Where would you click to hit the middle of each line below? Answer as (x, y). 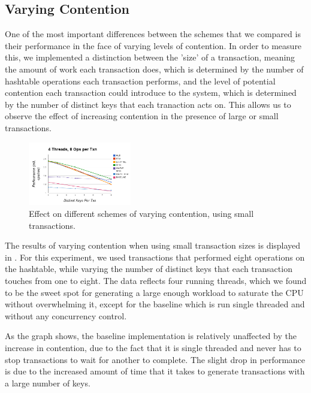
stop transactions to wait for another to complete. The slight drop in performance (155, 359)
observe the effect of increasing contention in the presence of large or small (142, 116)
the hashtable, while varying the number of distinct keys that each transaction (149, 269)
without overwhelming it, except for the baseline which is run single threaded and (155, 304)
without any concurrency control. (66, 315)
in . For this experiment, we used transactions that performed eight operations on (155, 257)
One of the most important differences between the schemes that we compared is (153, 34)
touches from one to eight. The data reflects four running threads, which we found (156, 280)
